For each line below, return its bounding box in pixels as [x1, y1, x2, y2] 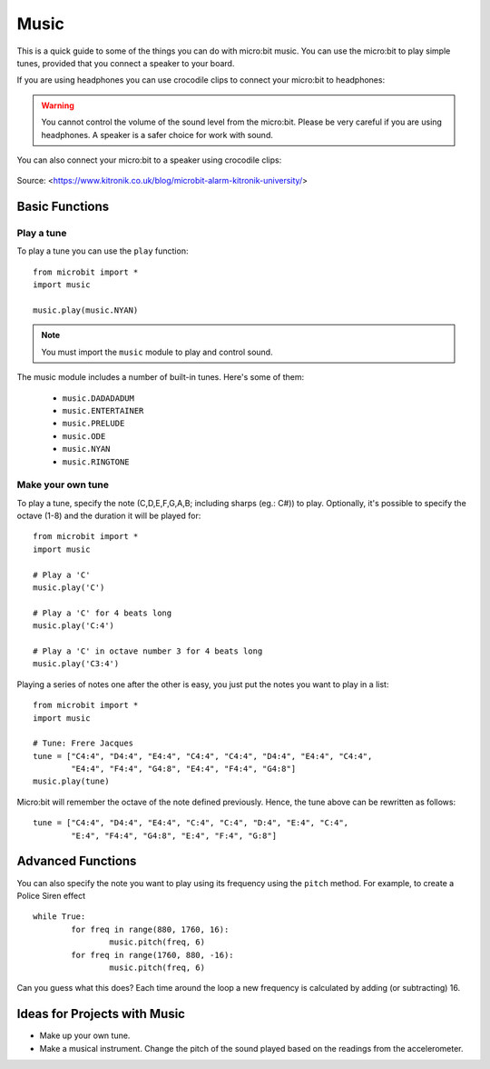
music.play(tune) [33, 776, 110, 786]
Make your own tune [16, 478, 109, 491]
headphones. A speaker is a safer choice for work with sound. [41, 129, 274, 140]
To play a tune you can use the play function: [16, 245, 189, 256]
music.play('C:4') [33, 621, 115, 631]
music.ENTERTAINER [62, 405, 144, 415]
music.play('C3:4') [33, 659, 120, 669]
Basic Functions [16, 199, 110, 215]
